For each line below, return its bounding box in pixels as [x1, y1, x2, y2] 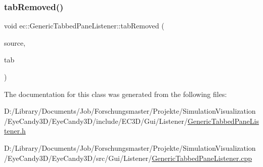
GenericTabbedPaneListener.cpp [152, 152, 252, 163]
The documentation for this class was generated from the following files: [4, 88, 227, 99]
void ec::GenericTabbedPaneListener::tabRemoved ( [4, 20, 164, 31]
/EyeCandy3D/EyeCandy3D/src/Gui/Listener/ [4, 152, 152, 163]
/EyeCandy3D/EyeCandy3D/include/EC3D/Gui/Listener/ [4, 115, 188, 126]
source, [4, 37, 26, 48]
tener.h [4, 125, 26, 136]
